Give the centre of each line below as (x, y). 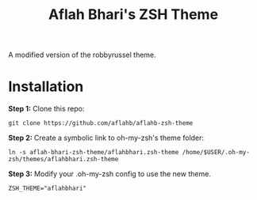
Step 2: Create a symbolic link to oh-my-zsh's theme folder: (106, 138)
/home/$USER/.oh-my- (216, 153)
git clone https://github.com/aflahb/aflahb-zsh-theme (101, 123)
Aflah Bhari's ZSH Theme (133, 15)
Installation (46, 87)
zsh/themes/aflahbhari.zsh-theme (63, 160)
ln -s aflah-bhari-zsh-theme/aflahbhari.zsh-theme (94, 153)
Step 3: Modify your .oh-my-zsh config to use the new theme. (110, 174)
